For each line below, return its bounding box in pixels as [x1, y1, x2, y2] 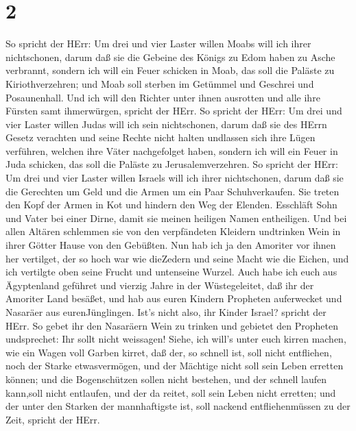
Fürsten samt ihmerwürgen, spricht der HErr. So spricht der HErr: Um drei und [5, 103, 342, 118]
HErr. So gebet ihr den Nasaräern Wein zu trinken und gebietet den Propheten [5, 318, 338, 332]
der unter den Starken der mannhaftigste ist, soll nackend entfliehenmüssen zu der [5, 399, 351, 413]
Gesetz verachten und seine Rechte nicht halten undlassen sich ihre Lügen [5, 130, 316, 145]
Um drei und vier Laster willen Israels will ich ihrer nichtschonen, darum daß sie [5, 171, 344, 185]
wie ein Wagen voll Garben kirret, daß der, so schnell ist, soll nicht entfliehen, [5, 345, 332, 359]
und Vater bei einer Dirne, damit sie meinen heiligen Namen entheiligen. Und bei [5, 210, 347, 225]
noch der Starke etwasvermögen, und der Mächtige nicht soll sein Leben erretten [5, 358, 344, 373]
